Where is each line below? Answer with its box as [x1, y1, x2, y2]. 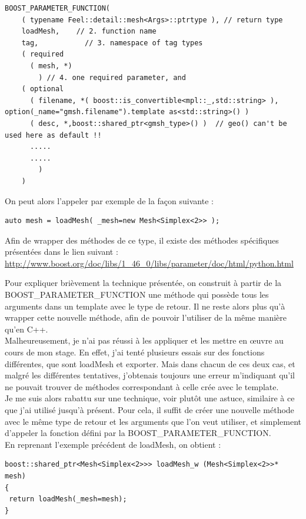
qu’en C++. [5, 322, 48, 335]
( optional [21, 85, 64, 94]
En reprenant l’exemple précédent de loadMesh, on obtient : [5, 438, 221, 450]
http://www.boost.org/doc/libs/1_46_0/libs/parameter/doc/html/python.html [5, 257, 294, 269]
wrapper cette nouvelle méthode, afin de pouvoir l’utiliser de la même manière [5, 311, 287, 324]
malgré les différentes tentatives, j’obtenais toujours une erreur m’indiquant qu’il [5, 369, 295, 381]
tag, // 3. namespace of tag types [21, 38, 203, 47]
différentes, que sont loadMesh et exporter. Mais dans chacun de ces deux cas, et [5, 357, 295, 370]
